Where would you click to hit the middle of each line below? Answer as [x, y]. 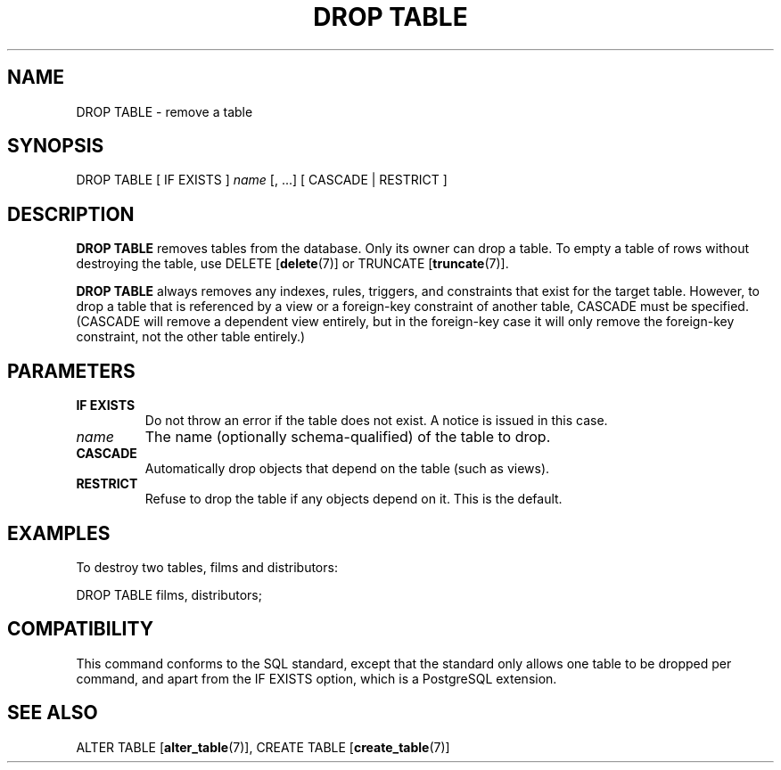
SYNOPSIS [56, 146]
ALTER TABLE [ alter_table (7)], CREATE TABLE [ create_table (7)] [263, 747]
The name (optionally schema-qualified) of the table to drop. [348, 437]
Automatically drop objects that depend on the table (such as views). [347, 469]
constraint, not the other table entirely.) [191, 337]
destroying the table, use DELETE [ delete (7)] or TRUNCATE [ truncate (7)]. [292, 264]
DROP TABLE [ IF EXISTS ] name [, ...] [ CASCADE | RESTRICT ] [262, 180]
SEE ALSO [53, 713]
